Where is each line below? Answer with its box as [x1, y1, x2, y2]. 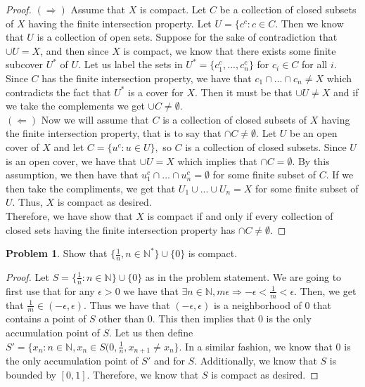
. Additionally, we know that [194, 353, 317, 368]
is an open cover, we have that [6, 153, 136, 168]
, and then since [40, 43, 109, 58]
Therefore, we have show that [6, 208, 133, 223]
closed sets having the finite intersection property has [6, 222, 236, 237]
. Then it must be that [195, 84, 293, 99]
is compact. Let [139, 2, 207, 16]
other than [98, 311, 144, 326]
